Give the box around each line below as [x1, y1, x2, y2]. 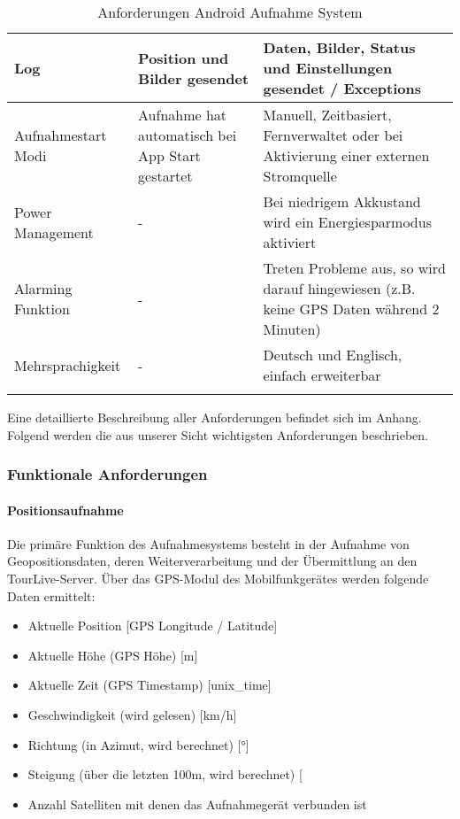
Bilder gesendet [138, 67, 249, 89]
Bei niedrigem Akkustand [263, 191, 421, 212]
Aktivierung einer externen [263, 145, 430, 166]
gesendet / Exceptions [263, 78, 421, 98]
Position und [138, 47, 229, 68]
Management [14, 221, 94, 243]
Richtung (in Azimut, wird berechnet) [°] [27, 735, 249, 753]
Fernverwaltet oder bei [263, 125, 403, 145]
